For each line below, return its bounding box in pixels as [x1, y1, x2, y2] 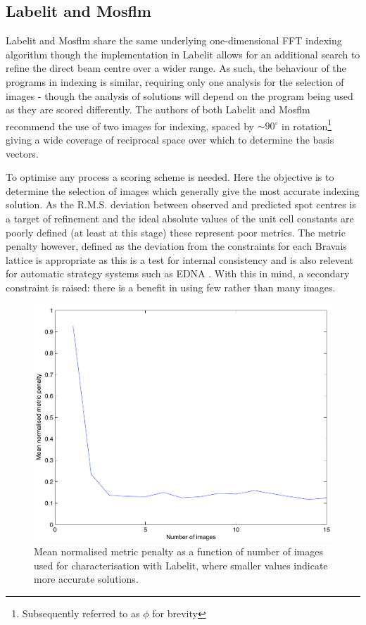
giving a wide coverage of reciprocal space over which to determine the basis [6, 132, 334, 147]
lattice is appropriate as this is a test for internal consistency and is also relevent [6, 252, 353, 267]
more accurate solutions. [34, 572, 139, 586]
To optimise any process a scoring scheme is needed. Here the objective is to [6, 170, 334, 184]
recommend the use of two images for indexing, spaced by [6, 118, 254, 133]
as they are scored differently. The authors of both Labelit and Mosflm [6, 102, 310, 117]
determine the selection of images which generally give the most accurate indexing [6, 183, 360, 198]
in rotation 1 [281, 116, 332, 133]
